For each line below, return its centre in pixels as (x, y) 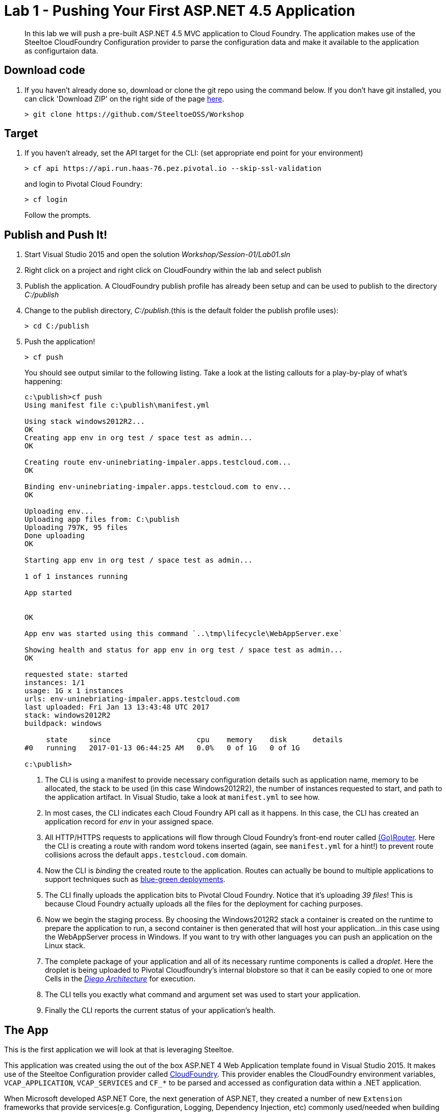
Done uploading (55, 536)
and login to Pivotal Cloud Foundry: (83, 184)
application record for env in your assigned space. (129, 822)
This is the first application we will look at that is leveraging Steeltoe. (119, 1050)
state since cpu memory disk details (194, 740)
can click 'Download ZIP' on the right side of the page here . (125, 98)
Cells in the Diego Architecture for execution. (120, 979)
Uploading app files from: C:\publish (102, 520)
